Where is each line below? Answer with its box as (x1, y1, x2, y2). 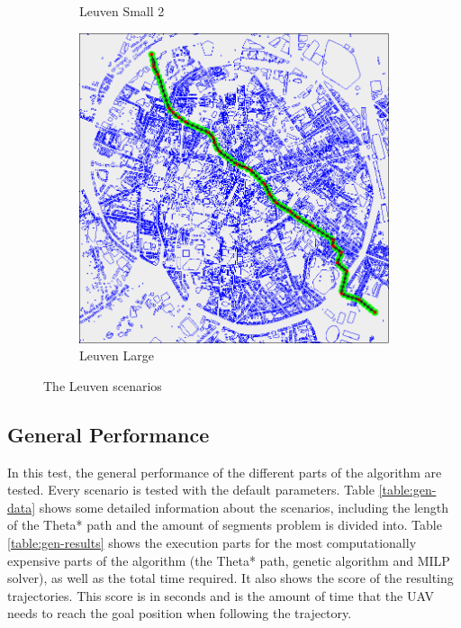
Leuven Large (79, 346, 154, 365)
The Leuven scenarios (43, 376, 162, 395)
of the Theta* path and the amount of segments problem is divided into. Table (7, 515, 442, 534)
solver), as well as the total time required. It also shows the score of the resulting (7, 569, 454, 587)
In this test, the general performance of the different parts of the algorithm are (7, 462, 442, 481)
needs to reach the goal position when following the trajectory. (7, 604, 352, 623)
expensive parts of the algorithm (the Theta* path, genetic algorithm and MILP (7, 551, 450, 569)
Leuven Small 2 (79, 2, 165, 20)
